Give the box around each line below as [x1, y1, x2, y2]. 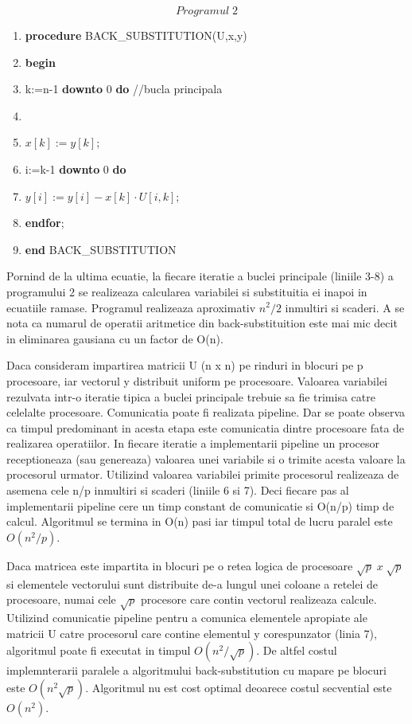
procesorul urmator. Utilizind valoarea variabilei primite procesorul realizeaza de [6, 466, 399, 483]
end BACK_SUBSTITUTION [25, 241, 177, 257]
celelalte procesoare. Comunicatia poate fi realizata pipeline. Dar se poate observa [6, 404, 406, 421]
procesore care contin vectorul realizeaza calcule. [140, 591, 377, 608]
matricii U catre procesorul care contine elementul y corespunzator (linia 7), [6, 624, 377, 641]
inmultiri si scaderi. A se [285, 299, 405, 315]
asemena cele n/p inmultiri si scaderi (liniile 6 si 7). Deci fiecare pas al [6, 482, 349, 499]
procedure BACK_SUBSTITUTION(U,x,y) [25, 27, 247, 43]
